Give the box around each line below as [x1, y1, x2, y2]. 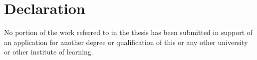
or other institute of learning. [4, 46, 93, 57]
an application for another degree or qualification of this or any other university [4, 36, 248, 47]
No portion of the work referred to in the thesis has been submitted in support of [4, 27, 253, 37]
